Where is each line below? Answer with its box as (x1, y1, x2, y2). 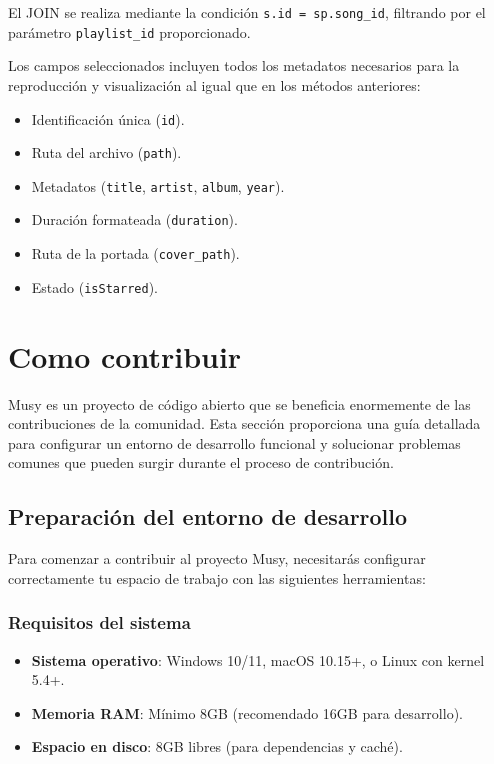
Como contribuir (8, 335, 242, 376)
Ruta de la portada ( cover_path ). (31, 243, 240, 264)
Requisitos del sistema (8, 610, 191, 635)
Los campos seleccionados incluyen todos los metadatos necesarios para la (8, 55, 460, 76)
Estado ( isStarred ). (31, 276, 158, 297)
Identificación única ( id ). (31, 108, 185, 129)
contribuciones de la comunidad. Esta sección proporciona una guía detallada (8, 413, 481, 434)
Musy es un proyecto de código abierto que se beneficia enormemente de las (8, 393, 471, 414)
